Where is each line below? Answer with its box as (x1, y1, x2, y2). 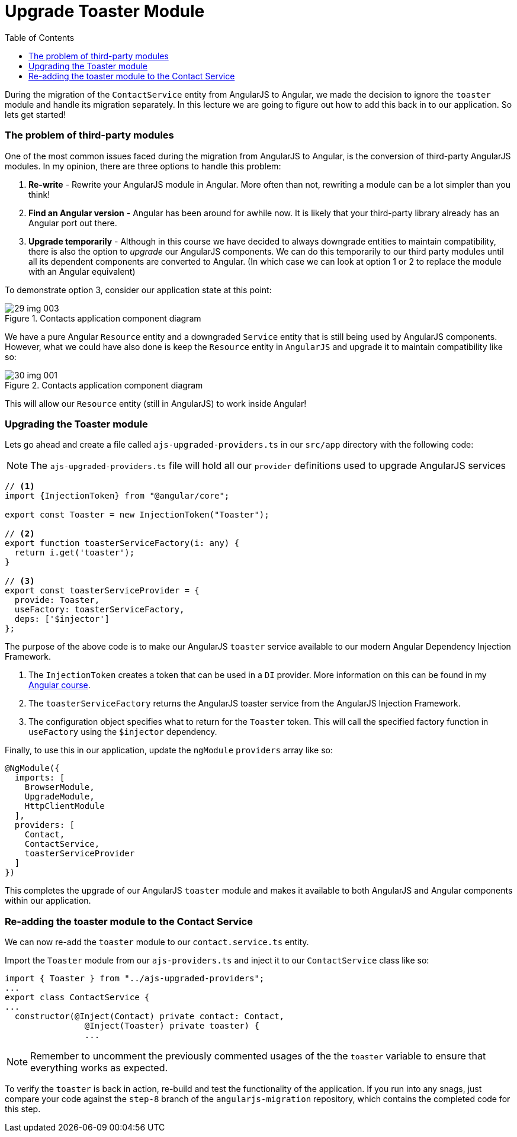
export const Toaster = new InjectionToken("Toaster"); (5, 510, 269, 520)
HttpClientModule (24, 801, 105, 811)
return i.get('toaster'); (14, 548, 135, 558)
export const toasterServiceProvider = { (5, 586, 200, 596)
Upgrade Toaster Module (5, 1, 205, 21)
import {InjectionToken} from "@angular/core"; (5, 491, 230, 501)
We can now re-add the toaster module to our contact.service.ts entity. (5, 937, 309, 947)
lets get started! (5, 109, 66, 120)
